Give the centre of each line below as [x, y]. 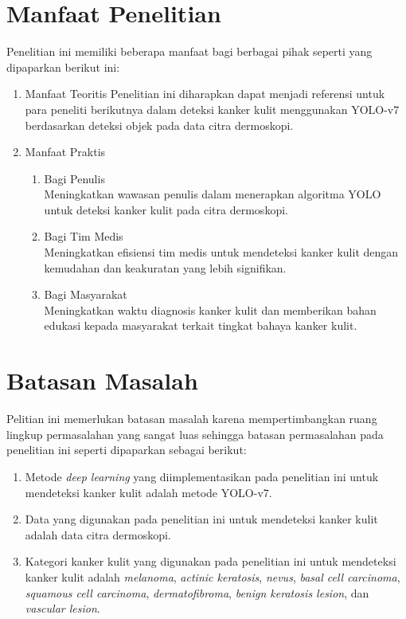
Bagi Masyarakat [86, 294]
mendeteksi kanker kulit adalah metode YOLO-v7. [148, 492]
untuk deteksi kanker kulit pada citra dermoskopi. [166, 209]
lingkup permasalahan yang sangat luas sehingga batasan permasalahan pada [195, 434]
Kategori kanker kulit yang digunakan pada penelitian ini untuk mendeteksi [211, 561]
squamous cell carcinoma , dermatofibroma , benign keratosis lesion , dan [197, 592]
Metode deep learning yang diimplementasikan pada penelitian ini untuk [202, 476]
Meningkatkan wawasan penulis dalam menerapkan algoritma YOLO [213, 194]
